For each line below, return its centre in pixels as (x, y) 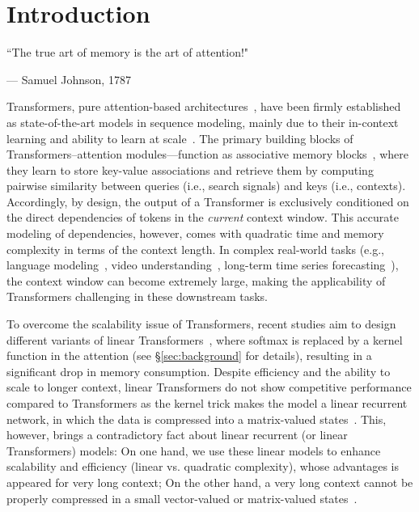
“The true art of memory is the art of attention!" (128, 52)
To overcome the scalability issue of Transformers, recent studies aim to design (201, 324)
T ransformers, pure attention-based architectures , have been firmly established (204, 106)
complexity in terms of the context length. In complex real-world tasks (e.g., (195, 249)
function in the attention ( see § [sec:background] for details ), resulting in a (189, 355)
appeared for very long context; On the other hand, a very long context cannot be (210, 482)
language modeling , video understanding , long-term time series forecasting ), (203, 265)
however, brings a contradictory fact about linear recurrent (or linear (177, 435)
